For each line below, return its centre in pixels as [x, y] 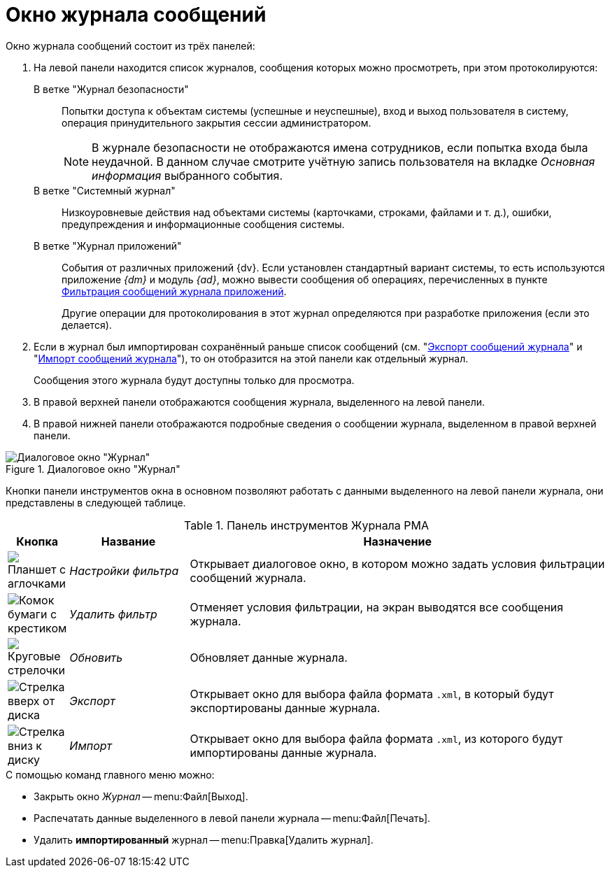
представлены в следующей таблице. [96, 502]
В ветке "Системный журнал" [105, 190]
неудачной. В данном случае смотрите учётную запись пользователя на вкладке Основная [343, 161]
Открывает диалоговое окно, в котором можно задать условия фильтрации [397, 563]
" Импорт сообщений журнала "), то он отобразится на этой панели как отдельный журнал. [251, 358]
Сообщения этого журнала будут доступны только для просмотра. [194, 380]
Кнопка [37, 541]
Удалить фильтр [113, 614]
